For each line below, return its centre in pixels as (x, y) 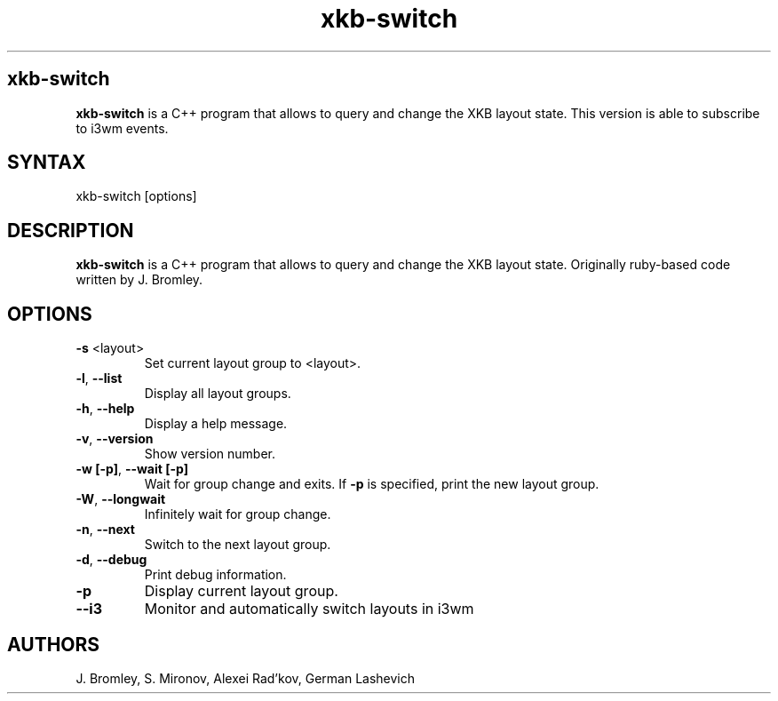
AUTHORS (54, 644)
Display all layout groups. (218, 394)
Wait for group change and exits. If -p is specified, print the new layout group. (372, 484)
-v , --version (115, 439)
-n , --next (105, 530)
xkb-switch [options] (136, 196)
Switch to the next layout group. (238, 545)
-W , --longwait (121, 499)
